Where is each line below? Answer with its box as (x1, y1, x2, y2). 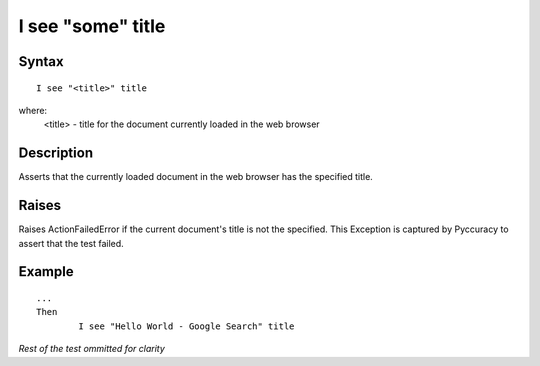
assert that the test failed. (18, 237, 124, 249)
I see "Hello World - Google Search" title (78, 320, 295, 332)
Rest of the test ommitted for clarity (18, 343, 165, 355)
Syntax (18, 53, 64, 70)
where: (18, 104, 48, 116)
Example (18, 263, 74, 280)
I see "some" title (18, 15, 166, 37)
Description (18, 145, 94, 162)
